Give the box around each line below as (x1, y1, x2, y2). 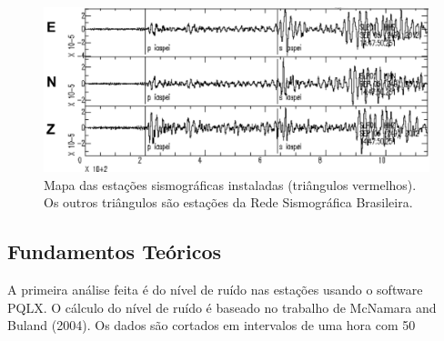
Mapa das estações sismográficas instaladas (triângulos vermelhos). (44, 175, 417, 194)
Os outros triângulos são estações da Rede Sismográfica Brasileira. (44, 193, 413, 212)
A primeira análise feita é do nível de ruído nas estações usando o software (7, 279, 423, 298)
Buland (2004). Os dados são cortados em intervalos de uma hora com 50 (7, 316, 416, 335)
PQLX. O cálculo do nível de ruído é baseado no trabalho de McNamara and (7, 297, 437, 316)
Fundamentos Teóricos (7, 237, 222, 266)
